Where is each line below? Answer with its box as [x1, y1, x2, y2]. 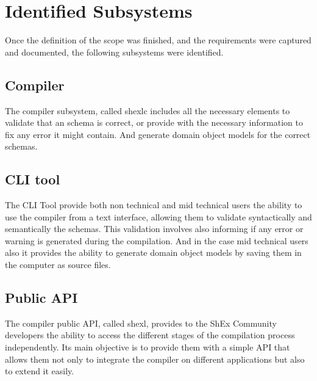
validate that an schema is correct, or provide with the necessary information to [5, 116, 303, 129]
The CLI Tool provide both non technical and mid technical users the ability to [5, 198, 302, 211]
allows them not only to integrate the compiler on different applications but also [5, 352, 305, 365]
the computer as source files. [5, 258, 111, 271]
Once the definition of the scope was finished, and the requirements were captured [5, 34, 312, 46]
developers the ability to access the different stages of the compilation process [5, 328, 295, 341]
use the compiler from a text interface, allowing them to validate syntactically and [5, 210, 312, 223]
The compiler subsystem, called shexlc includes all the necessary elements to [5, 104, 290, 117]
